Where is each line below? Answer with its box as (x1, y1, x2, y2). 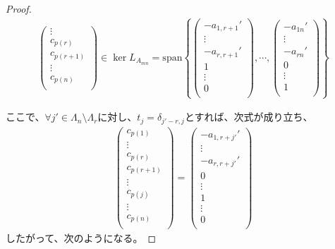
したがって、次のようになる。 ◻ (6, 231, 157, 245)
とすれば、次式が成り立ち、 (184, 109, 313, 124)
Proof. (6, 1, 32, 16)
